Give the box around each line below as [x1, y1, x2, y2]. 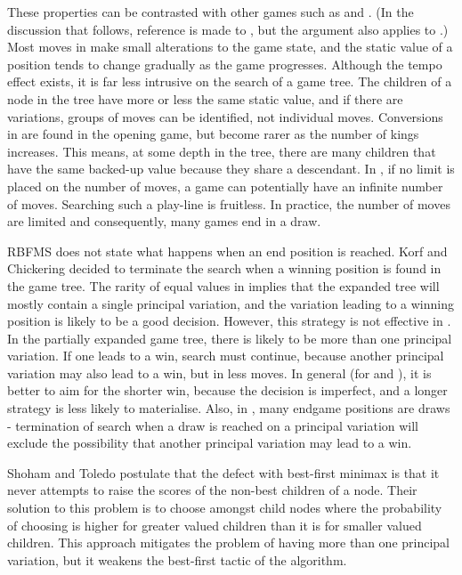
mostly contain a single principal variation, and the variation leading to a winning [7, 294, 454, 312]
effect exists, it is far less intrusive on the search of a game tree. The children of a [7, 72, 452, 91]
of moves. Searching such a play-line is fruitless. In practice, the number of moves [7, 194, 450, 213]
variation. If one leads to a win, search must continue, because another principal [7, 346, 444, 365]
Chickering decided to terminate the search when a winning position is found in [7, 259, 442, 278]
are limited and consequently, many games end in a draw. [7, 212, 321, 231]
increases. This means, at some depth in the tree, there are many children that [7, 142, 436, 160]
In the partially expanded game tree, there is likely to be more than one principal [7, 328, 452, 347]
